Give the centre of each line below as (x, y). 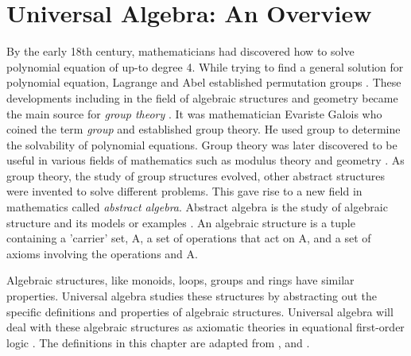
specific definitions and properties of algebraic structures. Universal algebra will (200, 311)
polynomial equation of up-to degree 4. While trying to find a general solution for (205, 66)
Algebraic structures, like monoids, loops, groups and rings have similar (180, 280)
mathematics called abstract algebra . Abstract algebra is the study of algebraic (197, 207)
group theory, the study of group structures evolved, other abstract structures (196, 175)
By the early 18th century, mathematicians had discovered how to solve (180, 51)
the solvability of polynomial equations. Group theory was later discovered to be (202, 144)
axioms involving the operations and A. (102, 253)
